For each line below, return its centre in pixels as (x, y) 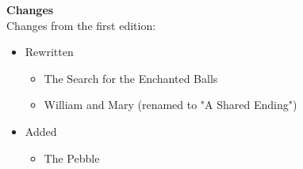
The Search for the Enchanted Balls (131, 78)
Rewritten (49, 52)
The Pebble (72, 158)
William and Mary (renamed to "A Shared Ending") (171, 105)
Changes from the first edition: (81, 25)
